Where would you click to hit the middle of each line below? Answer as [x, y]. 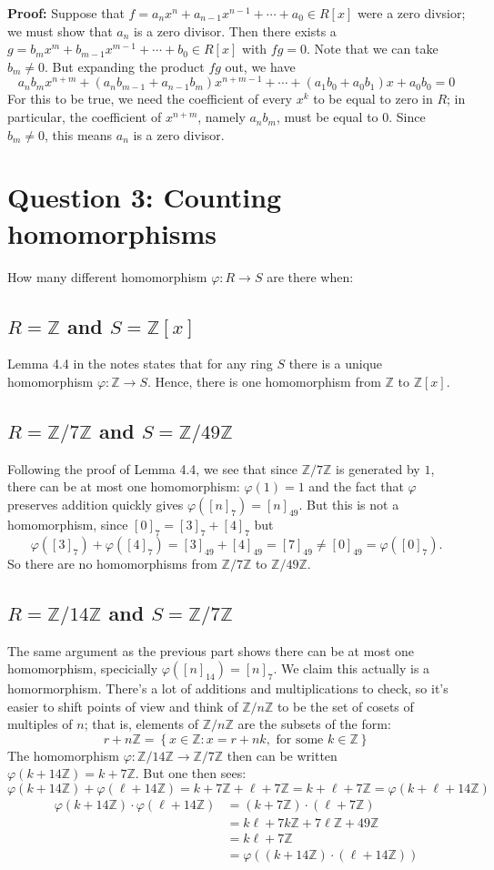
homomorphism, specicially [83, 668]
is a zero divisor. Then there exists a [235, 30]
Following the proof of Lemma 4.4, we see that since [153, 468]
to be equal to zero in [373, 99]
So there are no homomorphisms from [112, 563]
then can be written [282, 755]
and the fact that [356, 486]
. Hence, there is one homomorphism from [264, 381]
